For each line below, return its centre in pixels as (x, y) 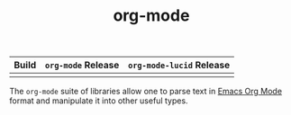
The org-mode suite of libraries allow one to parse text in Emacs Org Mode (145, 92)
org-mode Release (82, 66)
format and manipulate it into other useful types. (99, 101)
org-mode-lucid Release (179, 66)
